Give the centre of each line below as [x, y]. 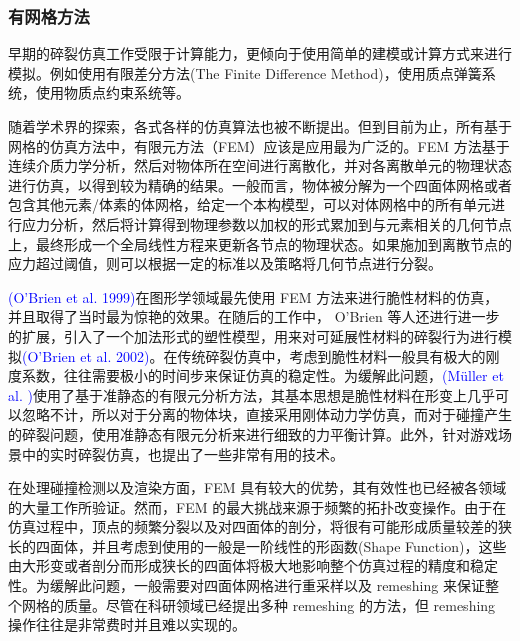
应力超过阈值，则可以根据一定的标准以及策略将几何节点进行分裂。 [225, 263]
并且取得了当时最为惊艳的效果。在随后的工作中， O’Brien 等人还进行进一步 [254, 316]
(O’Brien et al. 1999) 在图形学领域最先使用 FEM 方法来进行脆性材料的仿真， [253, 296]
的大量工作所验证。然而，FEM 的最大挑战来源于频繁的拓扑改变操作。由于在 [257, 506]
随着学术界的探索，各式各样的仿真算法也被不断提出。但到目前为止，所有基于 [260, 126]
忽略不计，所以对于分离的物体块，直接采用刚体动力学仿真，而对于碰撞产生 [266, 414]
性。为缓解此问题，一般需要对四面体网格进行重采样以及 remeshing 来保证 [246, 585]
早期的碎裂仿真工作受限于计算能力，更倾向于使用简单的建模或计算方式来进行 [260, 53]
